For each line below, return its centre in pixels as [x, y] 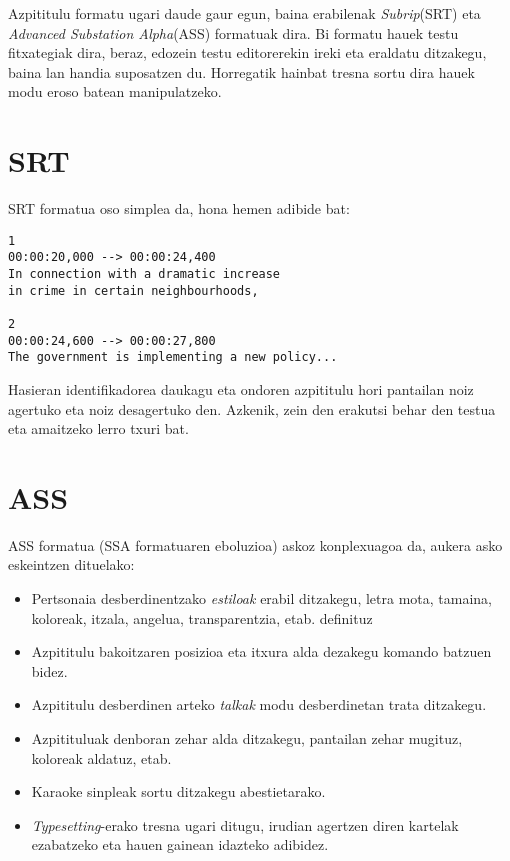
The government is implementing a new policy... [173, 357]
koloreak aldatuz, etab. [101, 757]
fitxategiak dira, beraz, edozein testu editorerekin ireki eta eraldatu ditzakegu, [247, 52]
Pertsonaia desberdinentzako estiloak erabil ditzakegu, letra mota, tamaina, [261, 598]
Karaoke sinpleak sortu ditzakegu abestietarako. [178, 791]
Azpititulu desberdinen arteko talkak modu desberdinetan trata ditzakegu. [259, 704]
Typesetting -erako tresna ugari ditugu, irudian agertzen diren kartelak [245, 824]
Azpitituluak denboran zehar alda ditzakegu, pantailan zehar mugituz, [247, 738]
